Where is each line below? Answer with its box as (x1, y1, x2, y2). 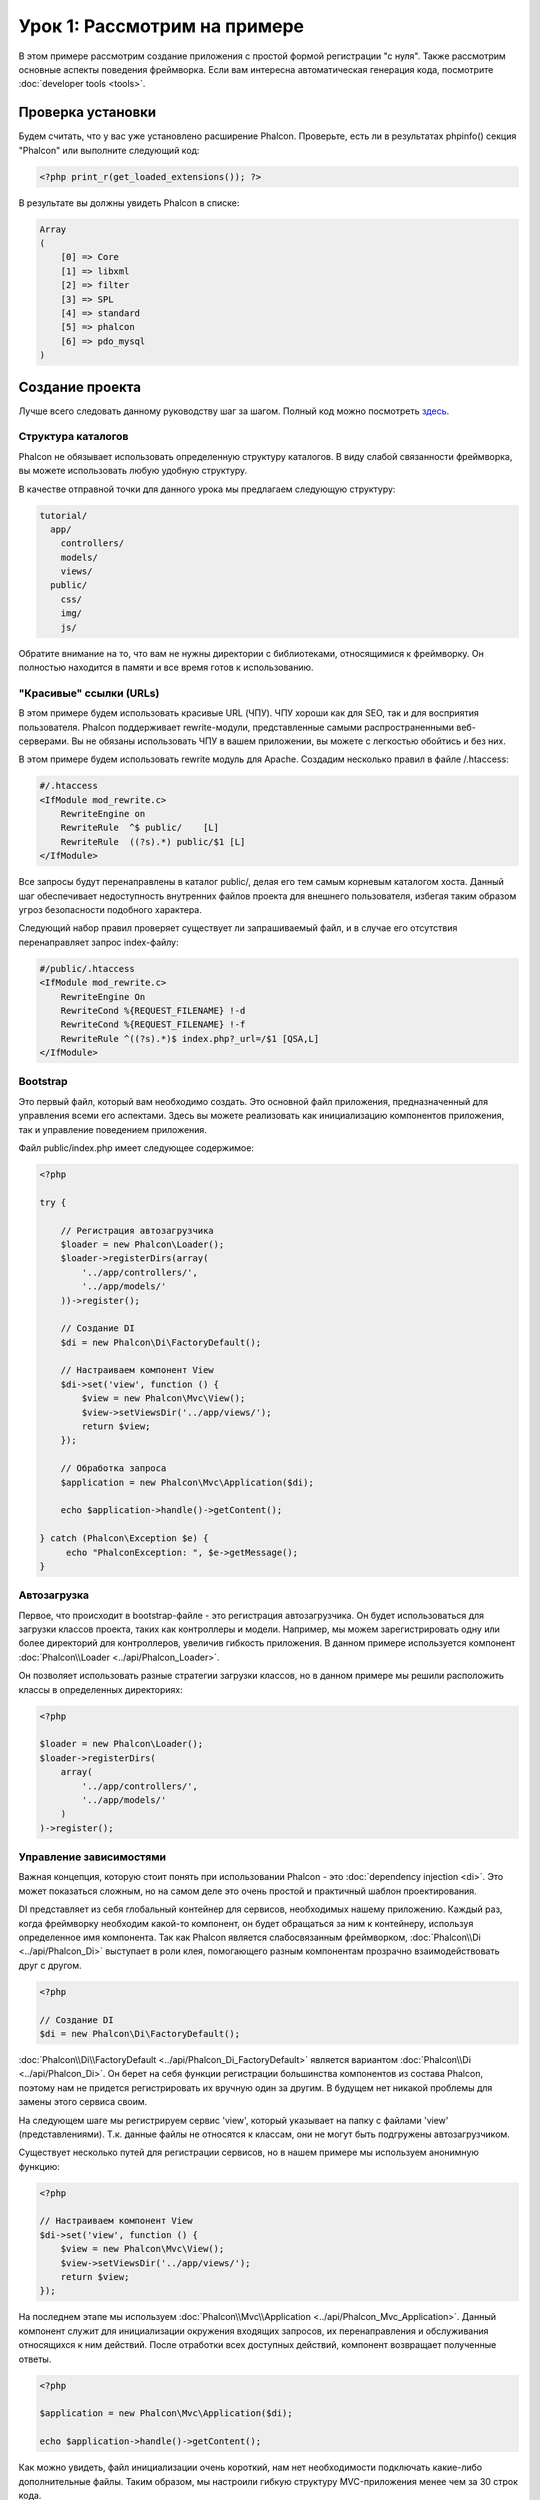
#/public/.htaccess (39, 963, 135, 974)
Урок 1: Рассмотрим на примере (18, 15, 305, 37)
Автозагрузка (18, 1588, 90, 1602)
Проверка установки (18, 104, 157, 121)
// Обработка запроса (60, 1463, 167, 1474)
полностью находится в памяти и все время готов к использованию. (18, 661, 314, 673)
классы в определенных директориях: (18, 1683, 184, 1695)
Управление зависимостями (18, 1850, 167, 1864)
